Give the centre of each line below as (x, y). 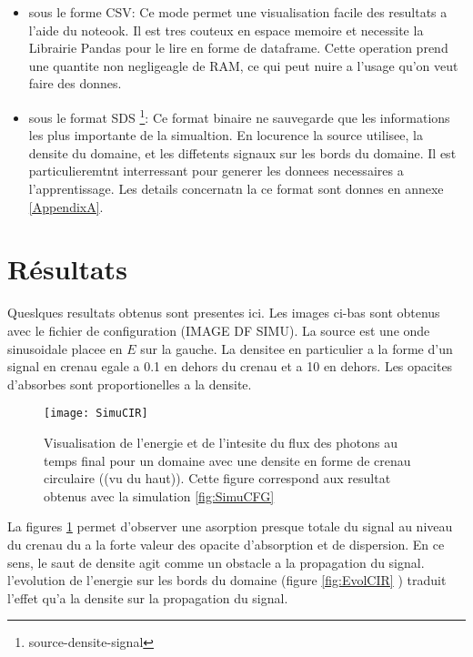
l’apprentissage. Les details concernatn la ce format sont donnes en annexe (236, 188)
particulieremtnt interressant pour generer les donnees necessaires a (216, 171)
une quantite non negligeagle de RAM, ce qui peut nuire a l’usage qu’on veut (243, 65)
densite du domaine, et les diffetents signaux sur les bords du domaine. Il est (242, 152)
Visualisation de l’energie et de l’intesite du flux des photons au (221, 442)
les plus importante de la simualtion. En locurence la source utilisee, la (226, 135)
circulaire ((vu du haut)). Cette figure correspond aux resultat (217, 478)
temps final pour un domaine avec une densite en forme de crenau (227, 460)
